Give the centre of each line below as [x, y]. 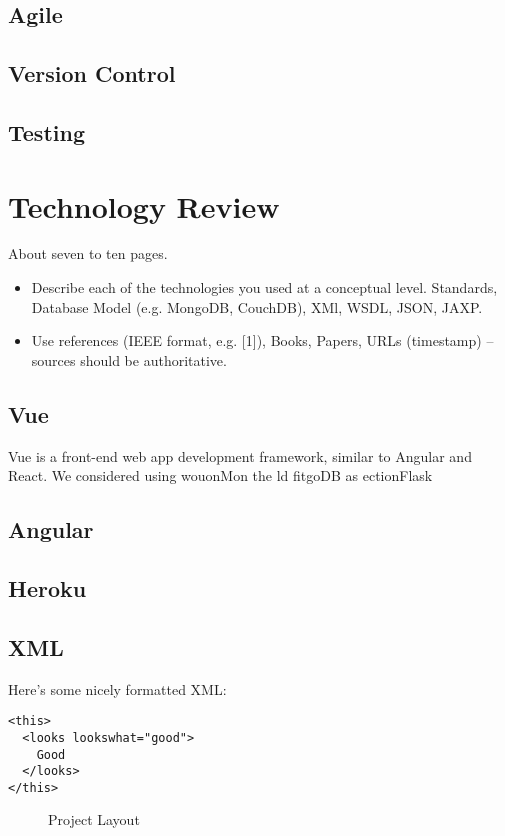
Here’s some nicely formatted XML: [117, 688]
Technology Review [144, 205]
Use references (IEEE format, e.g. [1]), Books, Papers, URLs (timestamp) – [262, 340]
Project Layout [94, 819]
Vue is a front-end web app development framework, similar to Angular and [240, 455]
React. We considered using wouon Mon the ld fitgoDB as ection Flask [220, 475]
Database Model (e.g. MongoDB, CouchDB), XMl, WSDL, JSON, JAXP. [257, 306]
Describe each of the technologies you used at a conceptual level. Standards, [264, 287]
